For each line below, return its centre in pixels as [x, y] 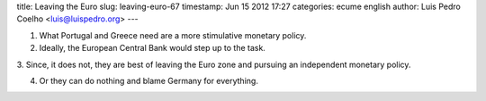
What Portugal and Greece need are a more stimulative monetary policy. [173, 35]
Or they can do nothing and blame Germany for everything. [148, 80]
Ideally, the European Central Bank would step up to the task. [152, 48]
